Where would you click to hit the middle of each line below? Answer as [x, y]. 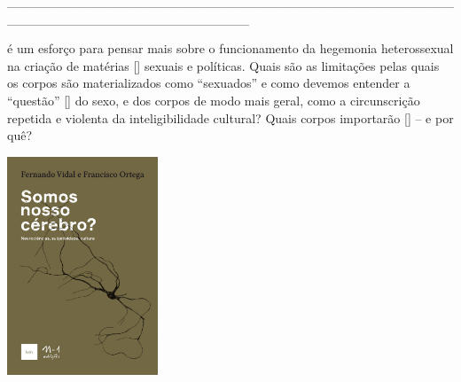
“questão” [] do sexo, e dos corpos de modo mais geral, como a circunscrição [214, 100]
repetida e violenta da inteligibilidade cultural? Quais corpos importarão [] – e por [230, 117]
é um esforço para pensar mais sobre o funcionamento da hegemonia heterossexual [230, 48]
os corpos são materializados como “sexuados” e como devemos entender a [209, 83]
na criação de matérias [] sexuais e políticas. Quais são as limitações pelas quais [223, 65]
